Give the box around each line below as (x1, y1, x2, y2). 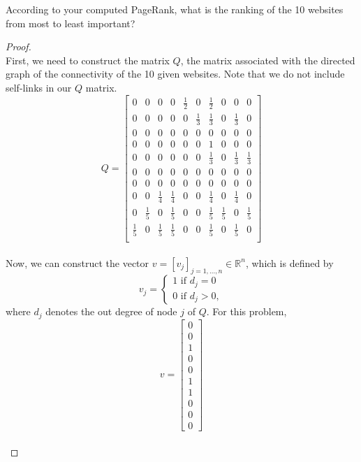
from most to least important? (6, 15, 135, 30)
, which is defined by (245, 255, 334, 270)
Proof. (6, 39, 31, 54)
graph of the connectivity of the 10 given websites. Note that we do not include (6, 66, 345, 81)
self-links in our (6, 80, 72, 94)
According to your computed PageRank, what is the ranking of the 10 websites (6, 2, 344, 16)
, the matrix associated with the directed (180, 52, 355, 67)
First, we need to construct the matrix (6, 52, 170, 67)
